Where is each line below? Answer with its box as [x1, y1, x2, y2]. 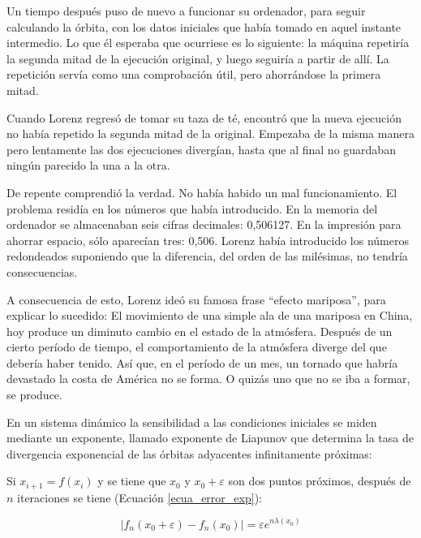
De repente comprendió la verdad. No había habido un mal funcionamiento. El [6, 183, 397, 200]
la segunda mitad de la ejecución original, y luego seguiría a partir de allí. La [6, 49, 389, 67]
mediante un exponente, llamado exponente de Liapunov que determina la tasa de [6, 429, 414, 446]
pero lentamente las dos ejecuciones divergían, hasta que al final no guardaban [6, 140, 396, 157]
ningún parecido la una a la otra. [6, 157, 170, 174]
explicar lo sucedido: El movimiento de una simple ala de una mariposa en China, [6, 307, 413, 324]
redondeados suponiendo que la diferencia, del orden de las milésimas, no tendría [6, 247, 408, 265]
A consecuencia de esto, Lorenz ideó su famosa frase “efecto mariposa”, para [6, 291, 386, 308]
